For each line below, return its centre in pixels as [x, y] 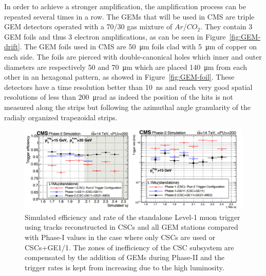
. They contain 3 [226, 26]
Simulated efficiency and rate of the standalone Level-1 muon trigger [132, 217]
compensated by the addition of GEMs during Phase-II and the [125, 257]
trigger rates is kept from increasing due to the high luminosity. [125, 267]
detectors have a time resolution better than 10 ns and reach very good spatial [128, 87]
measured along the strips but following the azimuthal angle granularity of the [127, 107]
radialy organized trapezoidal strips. [61, 117]
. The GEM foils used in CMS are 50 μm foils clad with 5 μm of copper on [138, 47]
